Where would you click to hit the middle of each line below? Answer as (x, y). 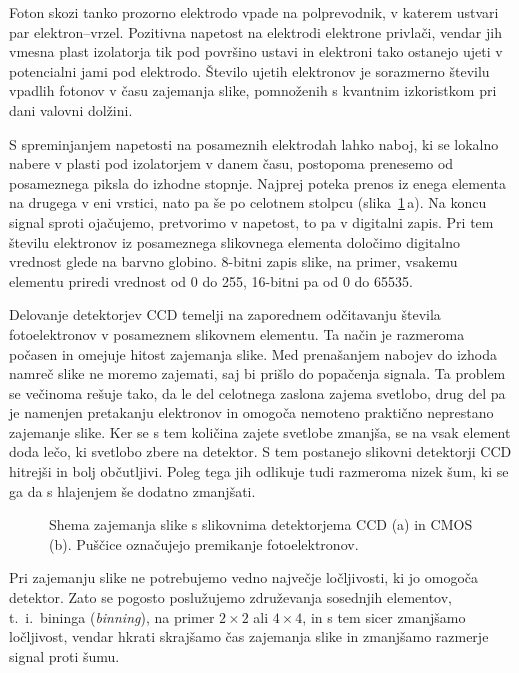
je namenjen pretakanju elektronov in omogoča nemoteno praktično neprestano (251, 412)
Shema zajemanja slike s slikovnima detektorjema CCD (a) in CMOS (261, 524)
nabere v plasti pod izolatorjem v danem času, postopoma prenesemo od (231, 163)
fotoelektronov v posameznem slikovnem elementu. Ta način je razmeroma (237, 333)
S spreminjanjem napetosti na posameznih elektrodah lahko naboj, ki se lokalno (254, 143)
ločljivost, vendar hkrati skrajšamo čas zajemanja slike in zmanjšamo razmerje (249, 636)
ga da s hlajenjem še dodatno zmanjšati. (132, 490)
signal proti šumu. (64, 655)
